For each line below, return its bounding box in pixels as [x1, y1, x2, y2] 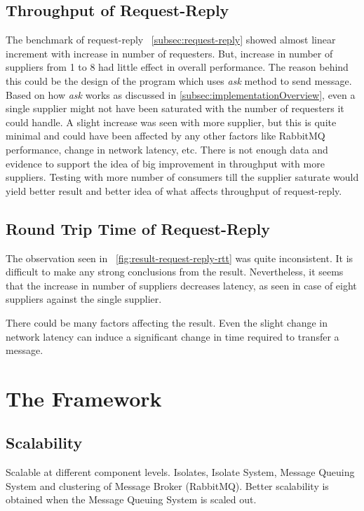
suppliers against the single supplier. [6, 292, 162, 306]
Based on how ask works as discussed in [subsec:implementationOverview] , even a [6, 87, 356, 102]
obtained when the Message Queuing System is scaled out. [6, 492, 257, 507]
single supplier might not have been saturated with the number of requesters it [6, 101, 344, 116]
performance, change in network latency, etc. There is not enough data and [6, 142, 328, 156]
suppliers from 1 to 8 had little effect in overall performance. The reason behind [6, 60, 349, 74]
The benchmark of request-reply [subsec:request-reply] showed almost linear [6, 32, 336, 47]
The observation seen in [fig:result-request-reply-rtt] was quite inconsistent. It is [6, 250, 353, 265]
